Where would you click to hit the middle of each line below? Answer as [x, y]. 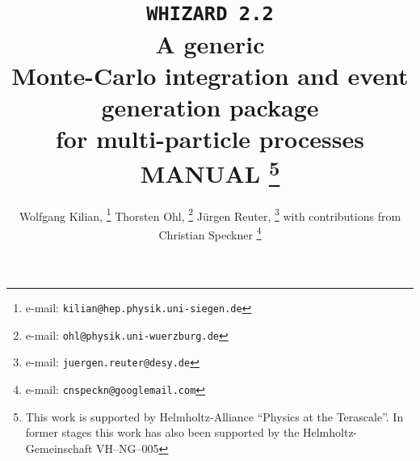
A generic [210, 43]
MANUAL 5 [210, 172]
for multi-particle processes [210, 139]
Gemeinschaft [59, 448]
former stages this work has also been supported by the [162, 432]
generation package [210, 106]
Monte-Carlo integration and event [210, 75]
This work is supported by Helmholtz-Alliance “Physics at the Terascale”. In [214, 416]
